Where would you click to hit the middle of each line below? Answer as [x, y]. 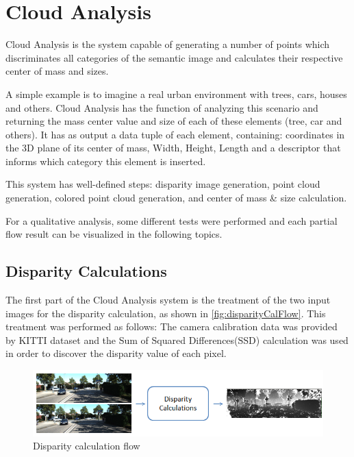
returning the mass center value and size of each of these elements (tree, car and [174, 121]
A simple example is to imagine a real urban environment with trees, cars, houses [176, 94]
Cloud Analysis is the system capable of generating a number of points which [168, 44]
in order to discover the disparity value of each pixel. [116, 353]
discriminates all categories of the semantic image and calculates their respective [174, 57]
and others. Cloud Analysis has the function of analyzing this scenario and [162, 107]
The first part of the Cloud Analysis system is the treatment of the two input [168, 300]
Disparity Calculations [86, 271]
